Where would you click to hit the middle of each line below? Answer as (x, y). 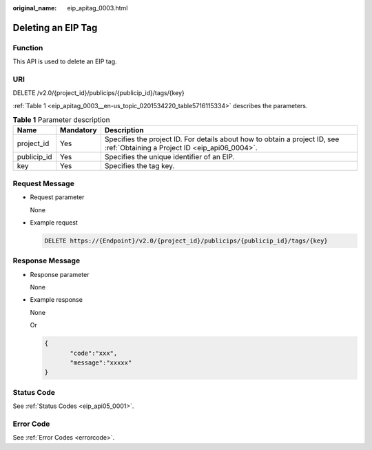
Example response (56, 300)
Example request (54, 222)
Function (28, 48)
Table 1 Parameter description (61, 120)
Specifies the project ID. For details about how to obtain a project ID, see (222, 139)
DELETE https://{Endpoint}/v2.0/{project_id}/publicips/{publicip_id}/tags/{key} (186, 241)
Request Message (44, 183)
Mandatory (78, 130)
